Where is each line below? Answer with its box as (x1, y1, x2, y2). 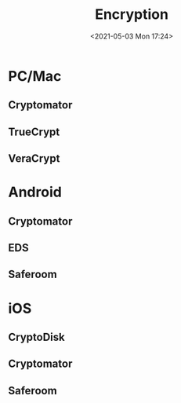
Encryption (95, 5, 168, 24)
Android (8, 183, 63, 201)
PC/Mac (8, 67, 62, 85)
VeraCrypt (8, 152, 60, 166)
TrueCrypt (8, 125, 60, 138)
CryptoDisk (8, 331, 65, 344)
